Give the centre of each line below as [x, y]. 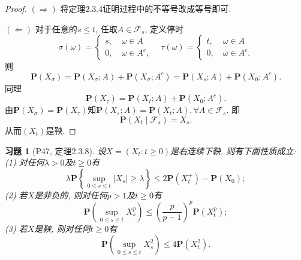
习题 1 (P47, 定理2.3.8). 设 [55, 150]
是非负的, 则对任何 [71, 195]
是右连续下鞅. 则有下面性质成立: [233, 150]
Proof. [16, 8]
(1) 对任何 [25, 162]
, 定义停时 [164, 28]
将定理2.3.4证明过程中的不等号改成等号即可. [146, 8]
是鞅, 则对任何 [62, 228]
